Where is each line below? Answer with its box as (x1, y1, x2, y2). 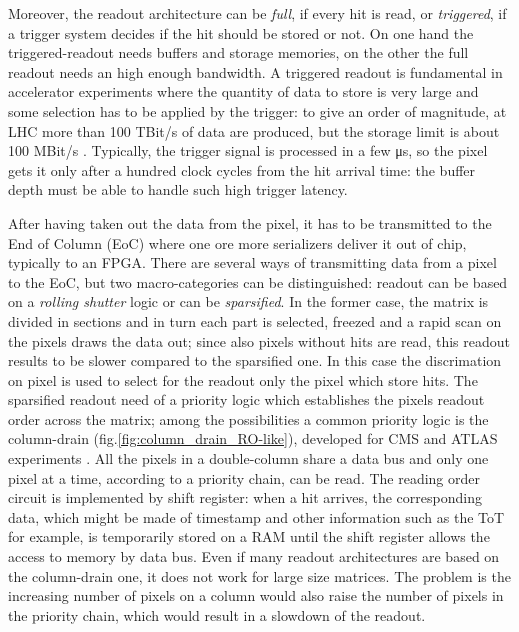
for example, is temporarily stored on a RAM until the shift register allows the (8, 526, 490, 547)
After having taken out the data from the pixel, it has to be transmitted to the (8, 212, 492, 233)
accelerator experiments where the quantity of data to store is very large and (8, 81, 479, 102)
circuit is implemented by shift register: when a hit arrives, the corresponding (8, 487, 482, 508)
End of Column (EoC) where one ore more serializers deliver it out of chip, (8, 232, 467, 253)
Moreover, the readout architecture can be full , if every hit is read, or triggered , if (8, 3, 507, 23)
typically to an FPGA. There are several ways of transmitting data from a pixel (8, 252, 497, 273)
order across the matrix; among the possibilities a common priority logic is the (8, 408, 489, 429)
